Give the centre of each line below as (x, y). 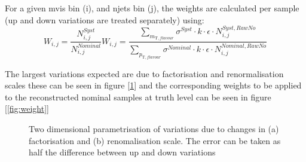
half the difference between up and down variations (122, 152)
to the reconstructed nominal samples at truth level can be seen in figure (138, 97)
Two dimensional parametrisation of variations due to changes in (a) (154, 129)
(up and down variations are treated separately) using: (105, 19)
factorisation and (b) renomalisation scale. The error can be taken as (155, 140)
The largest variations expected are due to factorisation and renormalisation (144, 73)
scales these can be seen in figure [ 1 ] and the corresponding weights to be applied (153, 85)
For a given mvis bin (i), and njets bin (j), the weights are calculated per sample (152, 8)
